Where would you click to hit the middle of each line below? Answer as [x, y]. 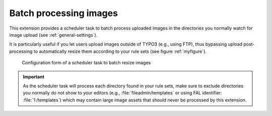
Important [34, 77]
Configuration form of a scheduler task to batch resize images [86, 63]
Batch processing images [64, 13]
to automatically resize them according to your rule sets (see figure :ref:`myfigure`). [120, 51]
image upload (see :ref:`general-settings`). [53, 35]
